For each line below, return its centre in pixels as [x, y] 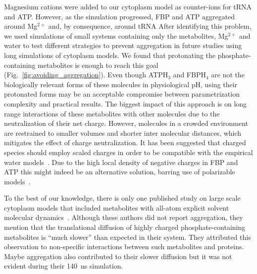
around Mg [21, 26]
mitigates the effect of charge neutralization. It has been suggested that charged [125, 142]
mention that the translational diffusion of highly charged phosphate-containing [125, 227]
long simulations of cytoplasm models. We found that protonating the [110, 55]
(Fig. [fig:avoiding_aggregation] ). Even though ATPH [86, 75]
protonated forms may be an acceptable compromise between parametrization [122, 94]
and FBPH [189, 75]
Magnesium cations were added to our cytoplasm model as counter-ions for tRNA [128, 6]
